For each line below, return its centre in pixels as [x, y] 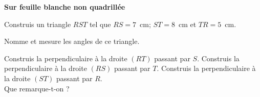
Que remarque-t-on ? [37, 88]
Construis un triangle [38, 24]
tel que [100, 24]
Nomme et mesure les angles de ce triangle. [72, 41]
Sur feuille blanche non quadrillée [65, 7]
